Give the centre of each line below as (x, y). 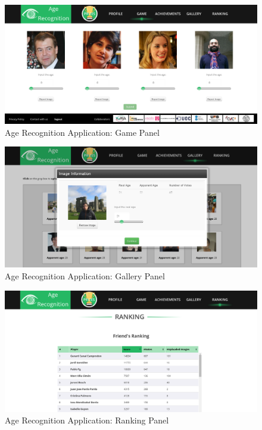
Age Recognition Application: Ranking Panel (87, 420)
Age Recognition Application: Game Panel (82, 132)
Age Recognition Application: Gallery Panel (85, 276)
